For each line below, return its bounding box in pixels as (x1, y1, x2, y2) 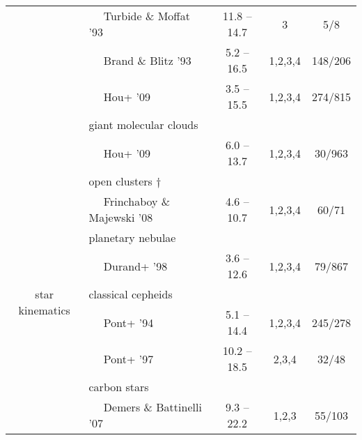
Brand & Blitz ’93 (103, 52, 191, 68)
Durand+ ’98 (103, 257, 168, 274)
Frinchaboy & (103, 193, 171, 209)
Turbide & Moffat (103, 8, 190, 24)
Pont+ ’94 (103, 314, 154, 331)
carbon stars (88, 379, 149, 395)
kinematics (18, 302, 70, 318)
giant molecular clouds (88, 116, 198, 132)
